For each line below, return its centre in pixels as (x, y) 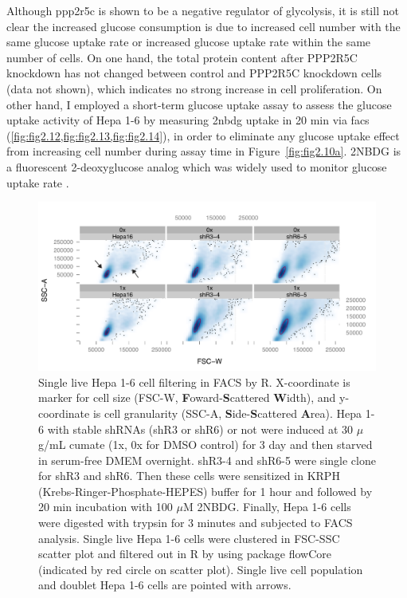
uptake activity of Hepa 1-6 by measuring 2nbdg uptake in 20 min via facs (188, 120)
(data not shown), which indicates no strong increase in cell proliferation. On (194, 88)
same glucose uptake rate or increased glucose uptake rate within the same (189, 42)
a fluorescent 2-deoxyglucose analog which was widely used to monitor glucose (197, 166)
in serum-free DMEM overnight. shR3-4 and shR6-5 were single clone (207, 460)
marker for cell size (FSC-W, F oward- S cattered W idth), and (187, 397)
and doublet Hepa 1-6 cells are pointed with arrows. (165, 585)
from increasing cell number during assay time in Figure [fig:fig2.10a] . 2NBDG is (204, 151)
